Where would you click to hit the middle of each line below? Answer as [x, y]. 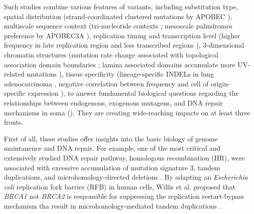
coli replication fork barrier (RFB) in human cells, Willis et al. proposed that [120, 186]
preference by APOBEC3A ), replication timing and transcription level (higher [122, 35]
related [14, 74]
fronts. [14, 122]
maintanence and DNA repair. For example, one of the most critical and [112, 148]
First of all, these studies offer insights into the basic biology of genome [111, 138]
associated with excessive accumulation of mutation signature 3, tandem [112, 167]
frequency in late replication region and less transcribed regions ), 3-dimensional [124, 45]
